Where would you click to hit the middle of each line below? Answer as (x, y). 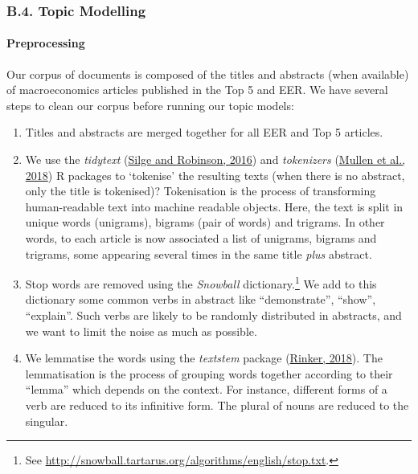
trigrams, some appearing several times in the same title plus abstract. (199, 253)
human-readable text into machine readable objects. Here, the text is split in (214, 206)
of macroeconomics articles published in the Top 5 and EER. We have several (197, 90)
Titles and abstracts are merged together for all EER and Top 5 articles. (204, 132)
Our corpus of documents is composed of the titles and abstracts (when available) (208, 74)
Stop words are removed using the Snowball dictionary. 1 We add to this (201, 282)
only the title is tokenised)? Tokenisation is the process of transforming (201, 191)
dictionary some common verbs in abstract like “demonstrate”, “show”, (201, 299)
